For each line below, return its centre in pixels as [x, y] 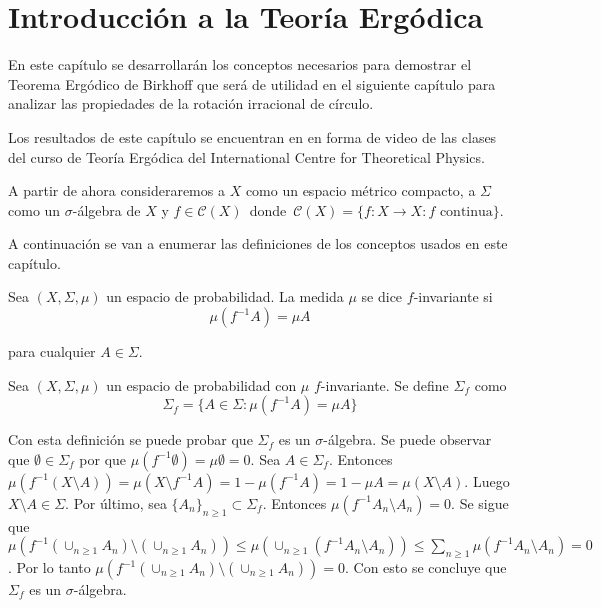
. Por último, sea [116, 502]
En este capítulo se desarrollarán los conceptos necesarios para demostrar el [240, 64]
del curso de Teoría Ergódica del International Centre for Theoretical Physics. [246, 156]
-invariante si [453, 296]
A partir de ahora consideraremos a [116, 190]
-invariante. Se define [384, 384]
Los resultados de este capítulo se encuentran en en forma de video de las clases [252, 136]
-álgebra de [106, 209]
